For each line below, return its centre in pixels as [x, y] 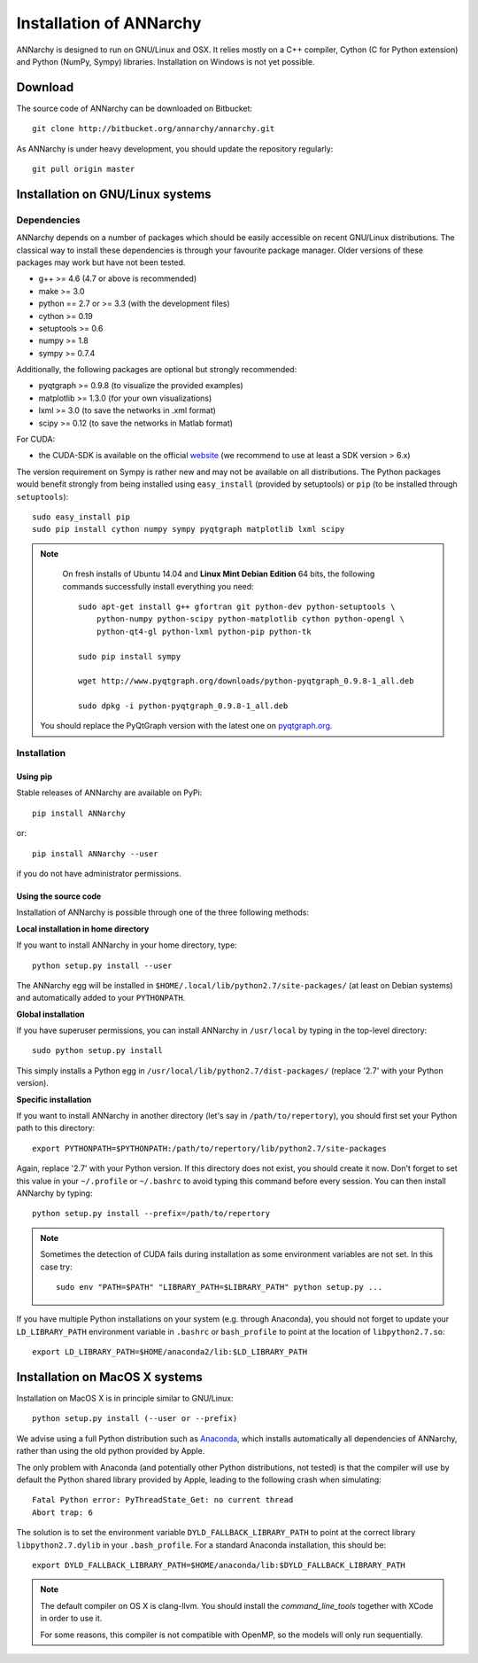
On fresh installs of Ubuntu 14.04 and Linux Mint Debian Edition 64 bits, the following [219, 574]
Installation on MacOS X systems [110, 1377]
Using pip [35, 777]
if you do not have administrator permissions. [99, 873]
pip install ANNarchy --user [95, 854]
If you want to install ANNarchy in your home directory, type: [127, 945]
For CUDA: [36, 440]
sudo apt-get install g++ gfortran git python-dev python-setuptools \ [237, 606]
